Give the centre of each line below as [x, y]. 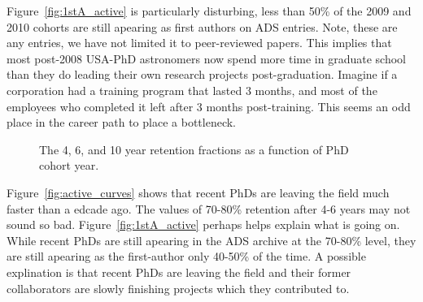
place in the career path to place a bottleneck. [122, 122]
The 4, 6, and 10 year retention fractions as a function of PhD [194, 149]
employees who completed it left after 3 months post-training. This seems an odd [209, 106]
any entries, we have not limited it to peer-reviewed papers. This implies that [199, 43]
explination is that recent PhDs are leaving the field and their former [179, 272]
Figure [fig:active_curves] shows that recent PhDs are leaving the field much [198, 192]
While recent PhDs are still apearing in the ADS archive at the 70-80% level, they [211, 240]
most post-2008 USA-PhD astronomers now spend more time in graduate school [206, 58]
